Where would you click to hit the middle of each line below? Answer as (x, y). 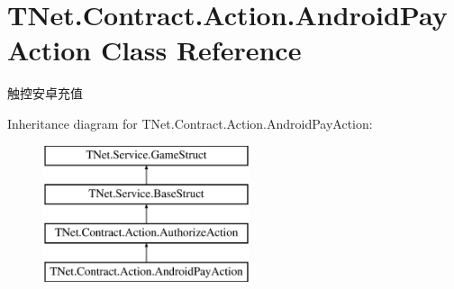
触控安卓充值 (45, 93)
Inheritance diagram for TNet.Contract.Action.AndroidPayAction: (190, 123)
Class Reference (201, 50)
